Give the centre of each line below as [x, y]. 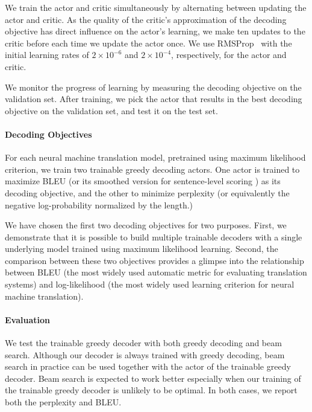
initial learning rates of [47, 55]
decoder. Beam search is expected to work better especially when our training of [153, 378]
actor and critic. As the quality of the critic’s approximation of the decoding [146, 19]
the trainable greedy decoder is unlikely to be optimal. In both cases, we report [151, 390]
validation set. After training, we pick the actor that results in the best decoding [154, 99]
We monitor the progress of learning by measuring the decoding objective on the [153, 87]
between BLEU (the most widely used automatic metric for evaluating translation [156, 272]
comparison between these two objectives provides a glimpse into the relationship [154, 260]
